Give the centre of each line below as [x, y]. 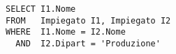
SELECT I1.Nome [41, 9]
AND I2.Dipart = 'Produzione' [88, 43]
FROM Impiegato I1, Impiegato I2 [88, 20]
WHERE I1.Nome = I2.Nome [66, 32]
